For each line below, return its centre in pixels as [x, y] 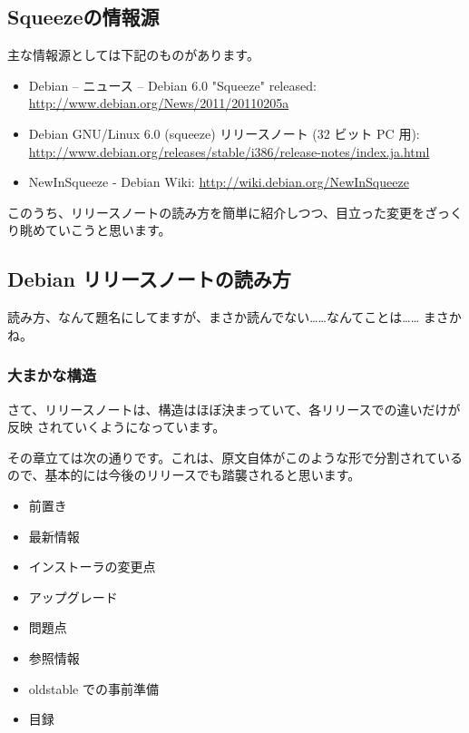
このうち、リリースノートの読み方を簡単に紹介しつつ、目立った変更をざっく [235, 212]
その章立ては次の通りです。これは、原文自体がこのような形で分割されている [235, 457]
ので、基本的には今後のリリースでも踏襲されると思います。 [184, 475]
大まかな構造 [52, 375]
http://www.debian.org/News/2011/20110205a [159, 103]
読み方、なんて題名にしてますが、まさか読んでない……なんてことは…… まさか [234, 317]
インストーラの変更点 [92, 567]
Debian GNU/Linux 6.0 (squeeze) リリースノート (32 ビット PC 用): [224, 133]
